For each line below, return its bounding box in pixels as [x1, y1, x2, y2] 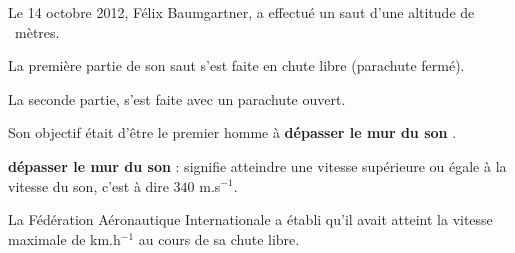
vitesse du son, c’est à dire [8, 175, 169, 196]
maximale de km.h [8, 228, 121, 249]
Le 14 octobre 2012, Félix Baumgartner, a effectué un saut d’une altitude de [8, 2, 475, 22]
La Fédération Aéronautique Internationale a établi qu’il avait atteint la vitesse [8, 209, 493, 230]
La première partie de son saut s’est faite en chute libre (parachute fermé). [8, 55, 465, 76]
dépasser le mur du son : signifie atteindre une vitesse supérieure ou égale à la [8, 155, 507, 176]
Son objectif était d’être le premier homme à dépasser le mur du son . [8, 122, 457, 143]
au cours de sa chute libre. [138, 228, 300, 249]
